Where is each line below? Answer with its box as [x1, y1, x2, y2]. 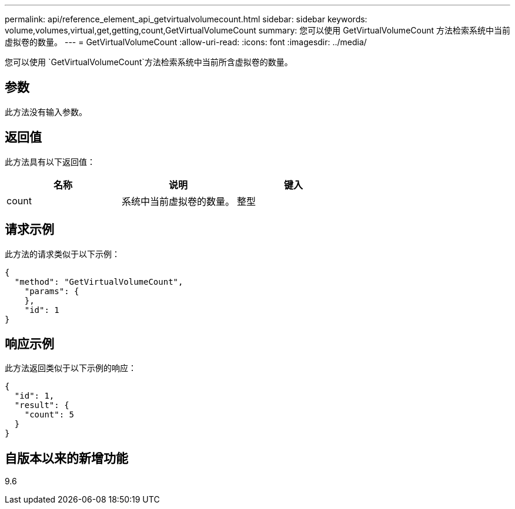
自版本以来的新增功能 [5, 450, 128, 466]
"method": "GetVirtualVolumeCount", [14, 277, 183, 286]
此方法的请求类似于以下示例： [5, 248, 120, 259]
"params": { [24, 286, 79, 296]
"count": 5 [24, 410, 75, 420]
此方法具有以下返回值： [5, 156, 95, 167]
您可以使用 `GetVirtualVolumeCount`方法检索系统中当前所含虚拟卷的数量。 [5, 57, 293, 67]
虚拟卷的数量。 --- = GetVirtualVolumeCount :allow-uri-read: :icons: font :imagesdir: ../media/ [5, 37, 367, 47]
